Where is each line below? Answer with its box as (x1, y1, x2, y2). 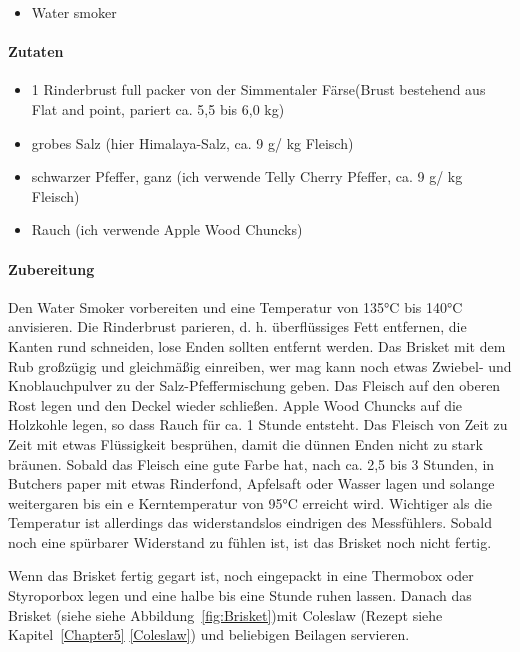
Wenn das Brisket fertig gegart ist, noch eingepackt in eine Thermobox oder (8, 565, 474, 586)
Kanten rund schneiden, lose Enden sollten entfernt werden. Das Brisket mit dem (8, 335, 506, 356)
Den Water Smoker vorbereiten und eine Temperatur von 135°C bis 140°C (8, 296, 463, 317)
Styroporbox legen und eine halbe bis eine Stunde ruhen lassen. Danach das (8, 585, 472, 606)
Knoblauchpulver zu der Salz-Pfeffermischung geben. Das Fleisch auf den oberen (8, 375, 501, 396)
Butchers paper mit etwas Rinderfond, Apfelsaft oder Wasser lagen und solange (8, 473, 495, 494)
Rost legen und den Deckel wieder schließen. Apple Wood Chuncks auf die (8, 394, 463, 415)
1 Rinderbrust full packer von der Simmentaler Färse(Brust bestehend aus (31, 79, 486, 100)
